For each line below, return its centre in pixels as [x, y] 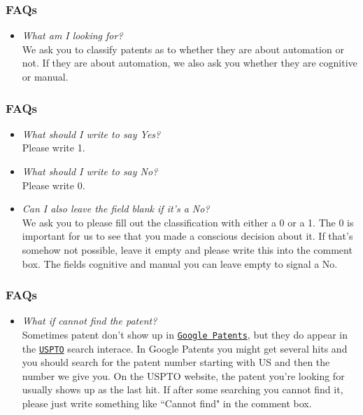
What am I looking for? [72, 35]
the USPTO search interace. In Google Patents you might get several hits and [185, 348]
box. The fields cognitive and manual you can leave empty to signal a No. [180, 263]
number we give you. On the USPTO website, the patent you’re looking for [183, 375]
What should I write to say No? [90, 171]
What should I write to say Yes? [91, 134]
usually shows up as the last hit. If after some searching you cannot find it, [183, 389]
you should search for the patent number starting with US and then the [176, 362]
